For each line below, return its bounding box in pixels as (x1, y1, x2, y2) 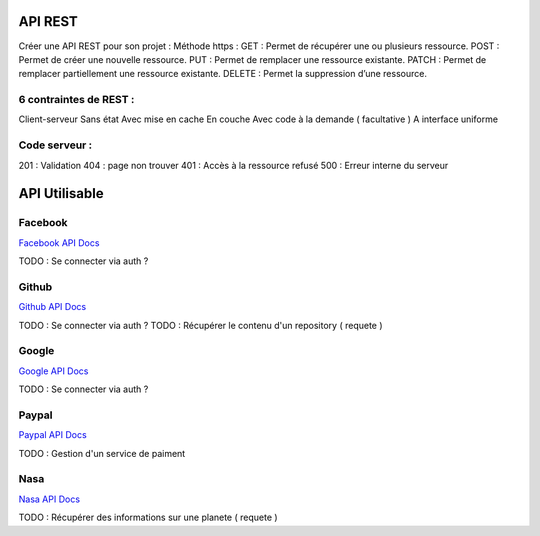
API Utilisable (18, 185, 104, 202)
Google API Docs (18, 365, 89, 377)
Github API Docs (18, 301, 87, 313)
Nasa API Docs (18, 493, 80, 505)
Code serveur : (18, 138, 93, 152)
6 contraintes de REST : (18, 93, 135, 107)
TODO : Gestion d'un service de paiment (18, 447, 186, 459)
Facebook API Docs (18, 236, 100, 249)
